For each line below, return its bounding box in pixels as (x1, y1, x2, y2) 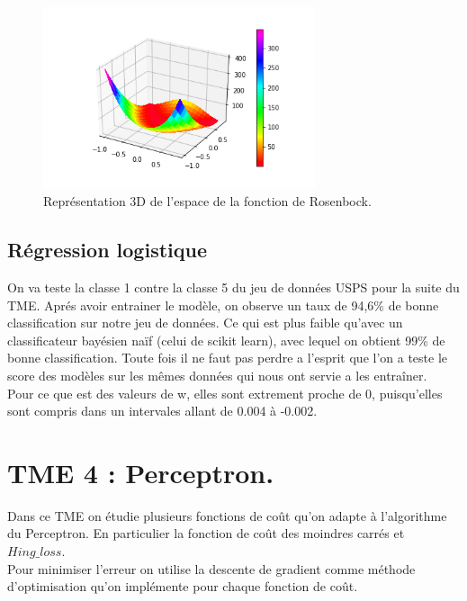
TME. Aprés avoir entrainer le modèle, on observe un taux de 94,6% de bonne (7, 295, 439, 314)
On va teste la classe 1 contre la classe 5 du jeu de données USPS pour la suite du (7, 277, 460, 296)
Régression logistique (7, 236, 207, 264)
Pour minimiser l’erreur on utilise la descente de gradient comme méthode (7, 559, 416, 578)
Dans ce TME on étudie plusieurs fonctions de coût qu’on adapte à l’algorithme (7, 506, 447, 525)
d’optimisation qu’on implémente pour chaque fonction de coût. (7, 577, 358, 596)
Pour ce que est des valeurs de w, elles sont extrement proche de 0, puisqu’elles (7, 383, 443, 402)
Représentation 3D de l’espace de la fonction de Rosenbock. (43, 192, 372, 211)
